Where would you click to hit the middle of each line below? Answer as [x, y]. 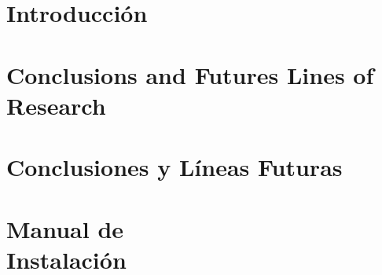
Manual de [65, 228]
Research [56, 105]
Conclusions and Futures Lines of [190, 74]
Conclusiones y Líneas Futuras [174, 167]
